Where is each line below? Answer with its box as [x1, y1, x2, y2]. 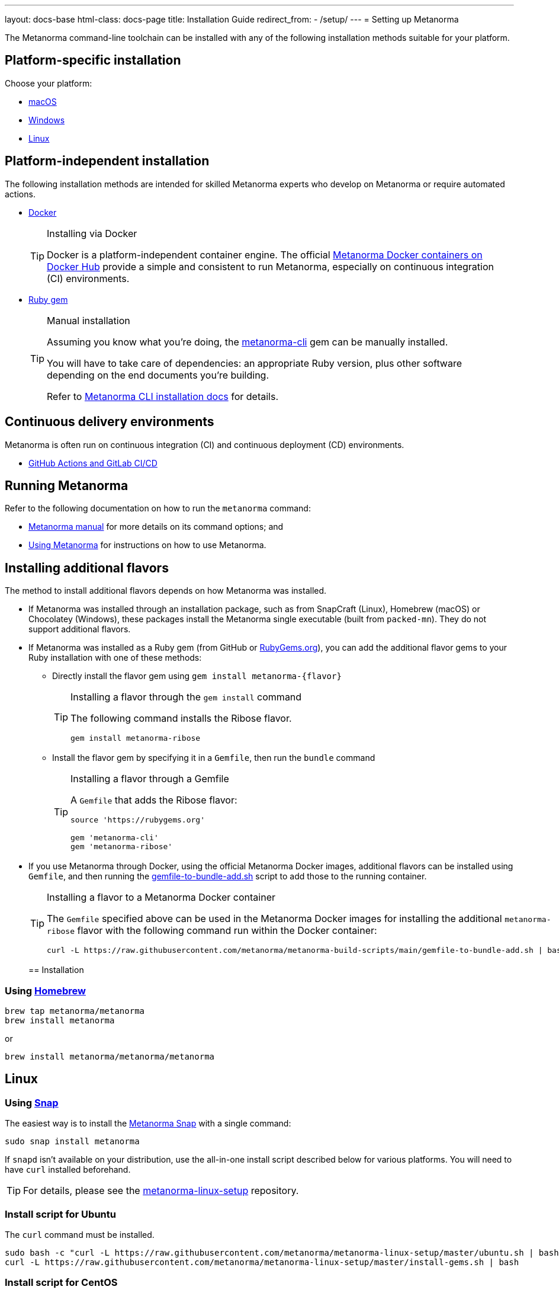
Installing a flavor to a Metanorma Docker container [47, 891, 275, 904]
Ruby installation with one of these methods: [28, 652, 202, 663]
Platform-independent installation [5, 153, 210, 169]
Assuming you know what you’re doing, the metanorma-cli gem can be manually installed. [47, 335, 448, 348]
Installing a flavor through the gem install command [70, 691, 302, 703]
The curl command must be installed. [5, 1229, 155, 1240]
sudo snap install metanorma [5, 1137, 140, 1147]
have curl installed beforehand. [5, 1164, 131, 1175]
